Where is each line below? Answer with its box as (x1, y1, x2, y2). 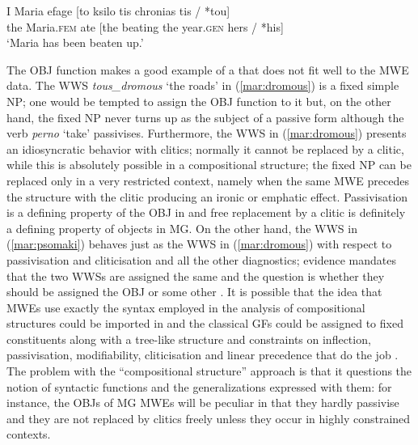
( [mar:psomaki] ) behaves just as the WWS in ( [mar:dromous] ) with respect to (6, 235, 392, 252)
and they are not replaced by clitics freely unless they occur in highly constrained (6, 409, 411, 426)
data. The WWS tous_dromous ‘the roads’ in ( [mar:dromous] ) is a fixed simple (6, 77, 399, 94)
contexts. (6, 426, 51, 443)
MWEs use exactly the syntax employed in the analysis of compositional (6, 299, 365, 316)
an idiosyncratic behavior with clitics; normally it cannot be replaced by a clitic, (6, 140, 404, 157)
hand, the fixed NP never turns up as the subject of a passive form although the (6, 108, 404, 125)
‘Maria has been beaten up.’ (6, 34, 144, 51)
